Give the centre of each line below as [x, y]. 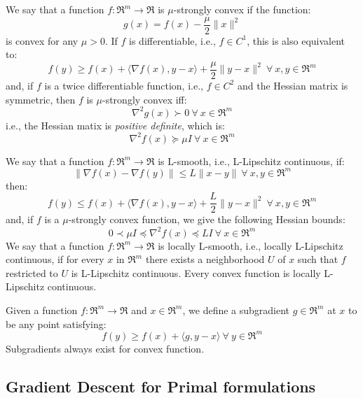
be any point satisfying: [56, 324]
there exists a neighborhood [205, 259]
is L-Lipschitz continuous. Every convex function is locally [196, 272]
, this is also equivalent [296, 40]
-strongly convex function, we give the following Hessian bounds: [207, 219]
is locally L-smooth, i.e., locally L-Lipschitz [251, 245]
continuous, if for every [55, 259]
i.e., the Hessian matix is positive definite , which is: [115, 125]
